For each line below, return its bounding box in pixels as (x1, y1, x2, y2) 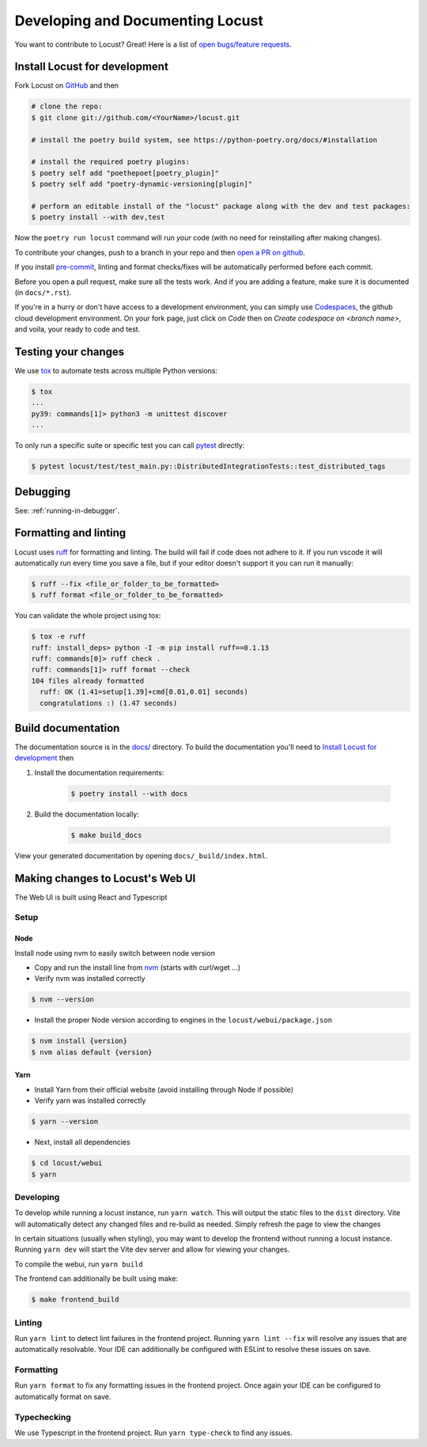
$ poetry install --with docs (70, 789, 188, 798)
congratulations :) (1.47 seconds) (40, 699, 178, 707)
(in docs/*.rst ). (14, 287, 72, 297)
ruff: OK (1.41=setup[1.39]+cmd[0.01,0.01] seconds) (40, 688, 248, 696)
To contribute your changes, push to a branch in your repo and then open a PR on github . (14, 248, 306, 257)
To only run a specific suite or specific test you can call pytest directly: (14, 441, 245, 450)
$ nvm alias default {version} (31, 1047, 153, 1056)
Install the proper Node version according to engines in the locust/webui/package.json (34, 1015, 332, 1025)
